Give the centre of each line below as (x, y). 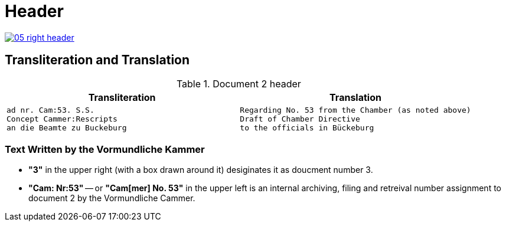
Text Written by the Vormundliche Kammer (105, 149)
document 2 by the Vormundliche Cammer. (112, 198)
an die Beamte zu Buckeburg (67, 127)
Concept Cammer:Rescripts (62, 119)
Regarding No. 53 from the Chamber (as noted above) (355, 110)
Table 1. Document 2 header (239, 83)
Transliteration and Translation (97, 60)
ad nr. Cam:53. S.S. (50, 110)
